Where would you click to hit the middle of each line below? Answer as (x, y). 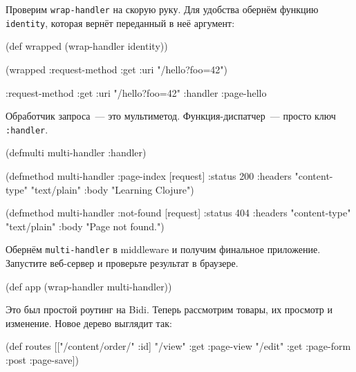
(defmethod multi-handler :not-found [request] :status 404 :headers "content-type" (178, 213)
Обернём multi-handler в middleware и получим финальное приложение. (163, 249)
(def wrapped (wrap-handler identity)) (87, 46)
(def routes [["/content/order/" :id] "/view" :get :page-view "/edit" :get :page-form (178, 346)
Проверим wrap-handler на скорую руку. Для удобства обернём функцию (162, 9)
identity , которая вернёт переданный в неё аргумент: (120, 22)
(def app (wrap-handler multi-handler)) (89, 286)
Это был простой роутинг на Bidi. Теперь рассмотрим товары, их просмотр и (169, 309)
